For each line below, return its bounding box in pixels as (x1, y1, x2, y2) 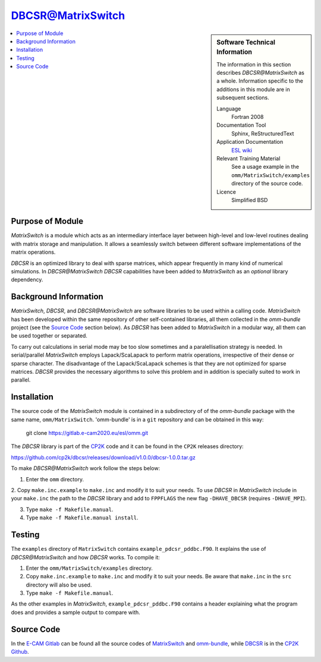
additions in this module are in (216, 86, 291, 93)
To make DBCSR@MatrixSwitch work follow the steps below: (11, 465, 160, 472)
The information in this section (216, 61, 291, 68)
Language (216, 105, 241, 112)
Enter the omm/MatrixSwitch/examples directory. (26, 565, 153, 572)
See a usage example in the (231, 163, 300, 171)
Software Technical (216, 38, 276, 46)
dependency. (11, 276, 43, 283)
